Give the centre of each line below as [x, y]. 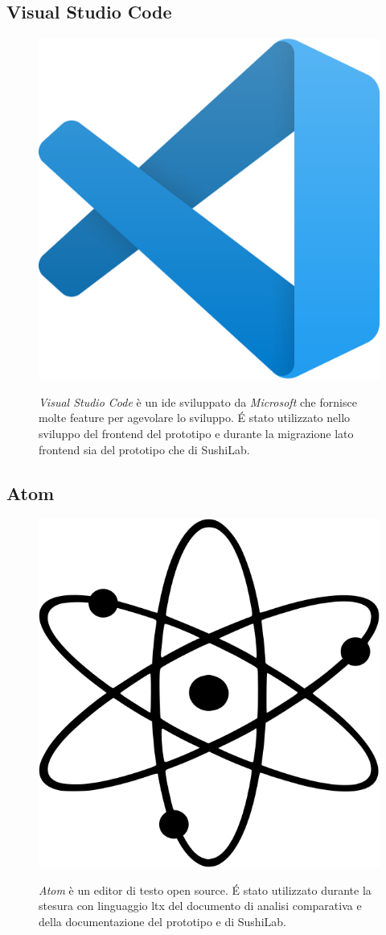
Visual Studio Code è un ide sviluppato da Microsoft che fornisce [198, 401]
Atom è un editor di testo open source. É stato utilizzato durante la [205, 889]
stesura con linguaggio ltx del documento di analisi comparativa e [200, 906]
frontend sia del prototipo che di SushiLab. [144, 449]
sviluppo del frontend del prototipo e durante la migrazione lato [196, 433]
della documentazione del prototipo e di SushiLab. [162, 921]
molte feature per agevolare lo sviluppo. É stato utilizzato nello [195, 418]
